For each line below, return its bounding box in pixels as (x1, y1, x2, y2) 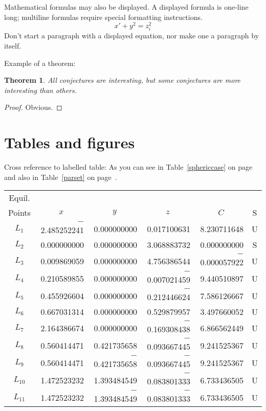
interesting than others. (4, 84, 77, 95)
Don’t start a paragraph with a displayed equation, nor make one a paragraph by (4, 30, 259, 41)
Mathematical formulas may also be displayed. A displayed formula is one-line (4, 2, 249, 12)
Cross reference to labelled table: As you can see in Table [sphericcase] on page (4, 162, 253, 172)
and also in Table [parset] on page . (4, 171, 117, 182)
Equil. (9, 192, 30, 204)
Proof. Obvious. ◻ (4, 102, 62, 112)
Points (8, 207, 31, 219)
